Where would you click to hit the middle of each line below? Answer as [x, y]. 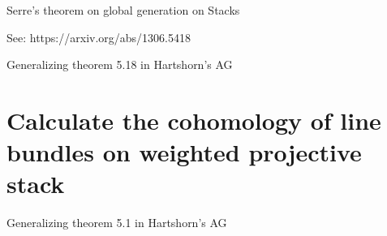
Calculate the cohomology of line [194, 120]
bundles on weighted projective [184, 152]
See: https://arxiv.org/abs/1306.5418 [99, 37]
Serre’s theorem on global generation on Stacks [123, 10]
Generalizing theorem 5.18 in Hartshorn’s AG [120, 64]
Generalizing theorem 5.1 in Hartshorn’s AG [117, 223]
